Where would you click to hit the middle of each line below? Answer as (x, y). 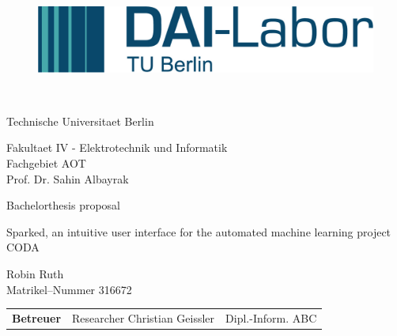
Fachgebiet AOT (46, 163)
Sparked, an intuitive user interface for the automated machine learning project (199, 231)
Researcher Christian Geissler (144, 317)
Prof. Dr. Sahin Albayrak (68, 178)
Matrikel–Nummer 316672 (69, 289)
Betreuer (37, 317)
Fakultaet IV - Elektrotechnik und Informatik (117, 147)
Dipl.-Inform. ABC (271, 317)
